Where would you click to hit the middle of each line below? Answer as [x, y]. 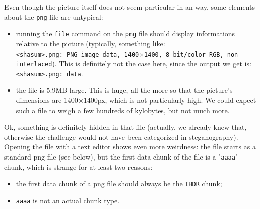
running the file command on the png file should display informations [125, 34]
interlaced [34, 64]
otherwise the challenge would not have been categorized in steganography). [121, 137]
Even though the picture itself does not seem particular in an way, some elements [130, 7]
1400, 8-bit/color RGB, [184, 54]
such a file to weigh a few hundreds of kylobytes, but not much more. [123, 110]
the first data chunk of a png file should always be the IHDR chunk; [119, 184]
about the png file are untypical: [54, 16]
